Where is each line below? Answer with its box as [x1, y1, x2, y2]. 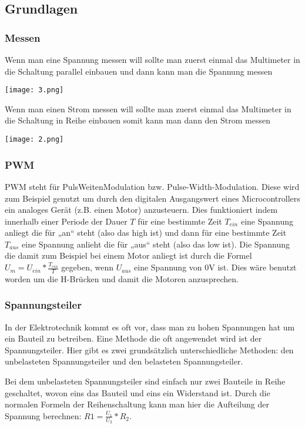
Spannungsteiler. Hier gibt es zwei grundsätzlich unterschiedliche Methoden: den [5, 343, 294, 356]
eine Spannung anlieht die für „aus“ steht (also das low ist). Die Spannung [22, 238, 290, 250]
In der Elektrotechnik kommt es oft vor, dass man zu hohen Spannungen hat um [5, 320, 295, 333]
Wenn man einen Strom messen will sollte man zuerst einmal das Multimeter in [5, 102, 291, 115]
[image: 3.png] [5, 86, 64, 95]
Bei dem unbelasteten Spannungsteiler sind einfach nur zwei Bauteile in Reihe [5, 375, 286, 387]
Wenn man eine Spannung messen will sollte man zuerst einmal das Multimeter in [5, 53, 300, 65]
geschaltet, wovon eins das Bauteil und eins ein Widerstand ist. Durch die [5, 386, 270, 399]
